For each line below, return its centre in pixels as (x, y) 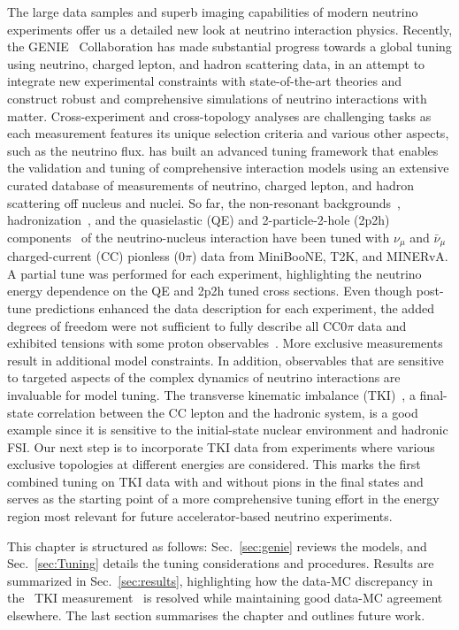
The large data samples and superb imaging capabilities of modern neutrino (213, 12)
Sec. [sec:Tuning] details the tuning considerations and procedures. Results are (221, 563)
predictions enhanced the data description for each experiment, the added (234, 307)
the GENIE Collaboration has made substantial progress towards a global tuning (229, 46)
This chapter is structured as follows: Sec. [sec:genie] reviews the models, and (217, 545)
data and (382, 325)
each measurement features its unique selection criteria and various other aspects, (228, 133)
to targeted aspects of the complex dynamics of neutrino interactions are (204, 377)
